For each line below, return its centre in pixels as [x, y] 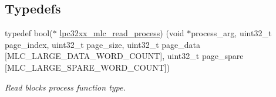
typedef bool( [29, 33]
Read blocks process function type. [65, 87]
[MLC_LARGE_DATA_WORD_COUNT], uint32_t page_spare [124, 56]
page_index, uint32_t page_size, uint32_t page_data [102, 44]
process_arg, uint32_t [231, 33]
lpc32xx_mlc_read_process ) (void [122, 33]
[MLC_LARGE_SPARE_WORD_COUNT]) [87, 67]
